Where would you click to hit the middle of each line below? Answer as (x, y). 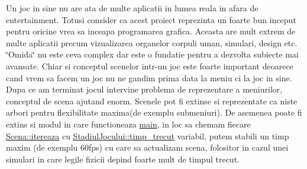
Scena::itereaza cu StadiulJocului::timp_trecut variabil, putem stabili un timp (148, 135)
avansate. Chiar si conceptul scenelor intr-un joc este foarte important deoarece (150, 66)
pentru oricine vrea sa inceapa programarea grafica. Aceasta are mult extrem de (151, 31)
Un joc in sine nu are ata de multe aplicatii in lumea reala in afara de (132, 8)
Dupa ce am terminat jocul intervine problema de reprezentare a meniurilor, (144, 89)
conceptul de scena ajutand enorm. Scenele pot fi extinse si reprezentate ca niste (152, 101)
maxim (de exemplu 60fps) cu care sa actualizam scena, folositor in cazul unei (147, 147)
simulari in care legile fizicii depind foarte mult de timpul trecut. (123, 159)
